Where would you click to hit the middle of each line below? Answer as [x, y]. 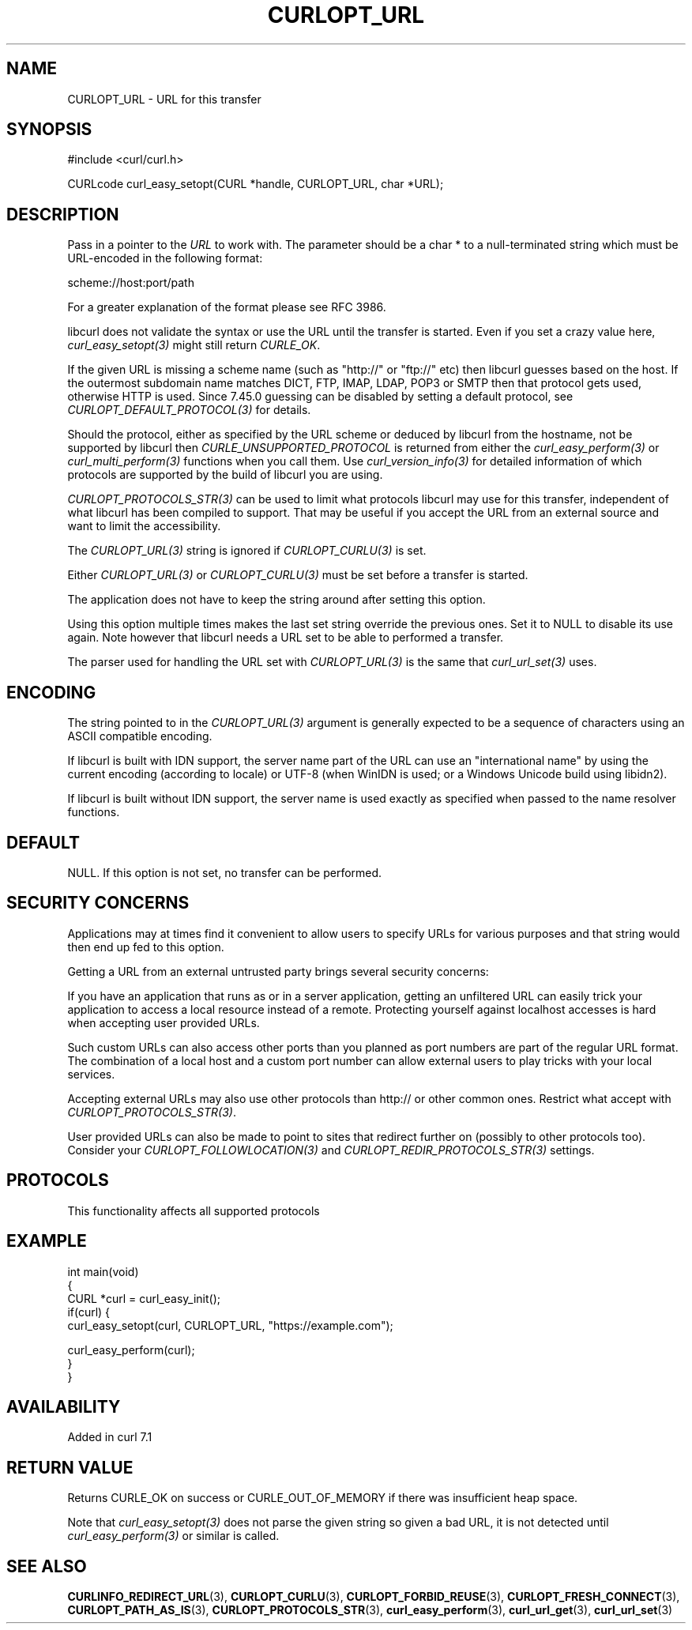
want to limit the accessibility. [144, 526]
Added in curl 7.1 [110, 1437]
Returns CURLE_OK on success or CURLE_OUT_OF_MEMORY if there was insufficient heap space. [323, 1498]
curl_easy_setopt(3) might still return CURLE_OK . [194, 345]
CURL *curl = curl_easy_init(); [144, 1298]
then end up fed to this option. [146, 947]
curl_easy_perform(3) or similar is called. [173, 1536]
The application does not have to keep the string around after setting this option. [276, 600]
